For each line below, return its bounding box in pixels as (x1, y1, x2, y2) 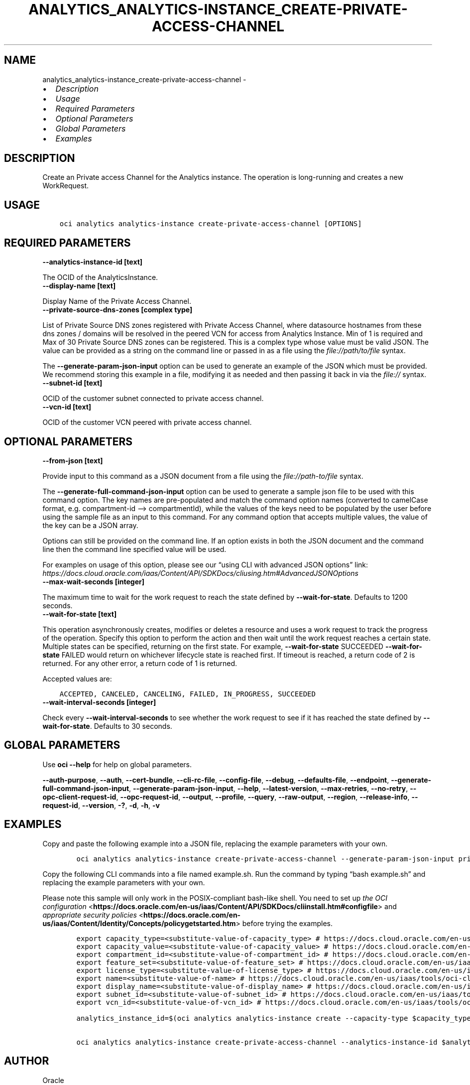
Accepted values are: (42, 674, 112, 683)
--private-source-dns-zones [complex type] (42, 305, 193, 314)
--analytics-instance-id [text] (42, 258, 143, 267)
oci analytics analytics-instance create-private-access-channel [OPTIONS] (59, 220, 362, 228)
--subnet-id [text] (42, 379, 103, 388)
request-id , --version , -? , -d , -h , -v (42, 801, 160, 810)
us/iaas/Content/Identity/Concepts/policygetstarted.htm (42, 919, 236, 928)
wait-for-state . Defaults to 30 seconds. (42, 721, 172, 730)
